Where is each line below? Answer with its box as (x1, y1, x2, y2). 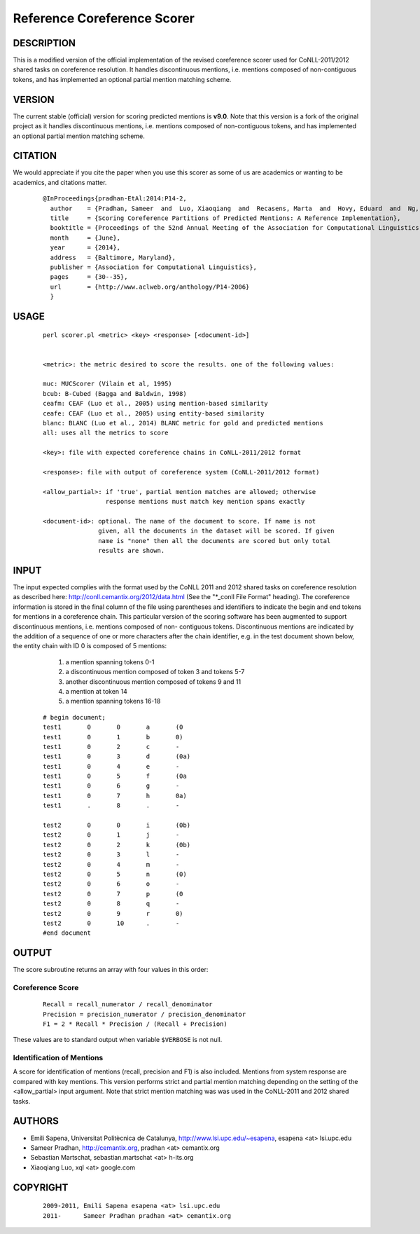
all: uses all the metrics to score (43, 429, 169, 437)
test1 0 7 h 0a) (43, 792, 187, 800)
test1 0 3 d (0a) (43, 753, 191, 760)
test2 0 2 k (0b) (43, 841, 191, 849)
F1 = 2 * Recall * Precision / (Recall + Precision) (43, 1020, 227, 1028)
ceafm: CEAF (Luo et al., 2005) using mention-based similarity (43, 399, 269, 408)
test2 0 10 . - (43, 919, 180, 927)
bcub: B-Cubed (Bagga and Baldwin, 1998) (43, 390, 187, 397)
